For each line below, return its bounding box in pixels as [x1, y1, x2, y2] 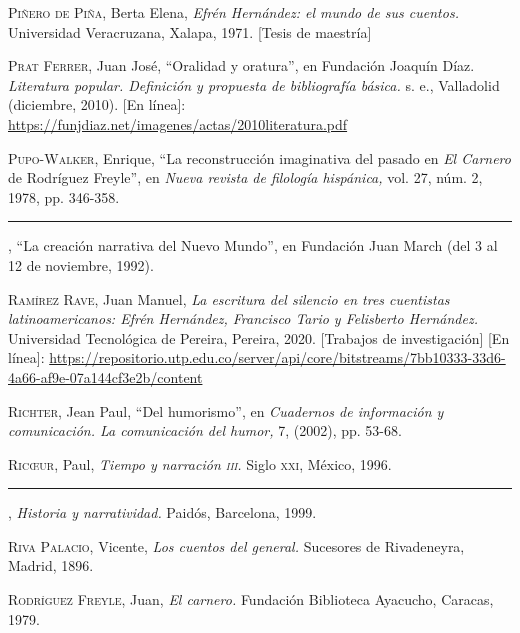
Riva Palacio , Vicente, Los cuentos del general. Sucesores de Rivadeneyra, [8, 535, 465, 556]
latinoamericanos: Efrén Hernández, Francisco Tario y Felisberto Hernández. [8, 308, 478, 329]
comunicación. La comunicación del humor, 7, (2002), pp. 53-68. [8, 420, 402, 441]
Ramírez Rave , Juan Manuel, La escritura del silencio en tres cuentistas [8, 288, 450, 309]
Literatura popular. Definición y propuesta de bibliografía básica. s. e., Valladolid [8, 74, 500, 95]
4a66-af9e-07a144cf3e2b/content [8, 366, 203, 387]
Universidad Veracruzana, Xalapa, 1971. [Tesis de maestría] [8, 21, 372, 42]
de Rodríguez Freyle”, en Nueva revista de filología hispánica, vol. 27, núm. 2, [8, 167, 483, 188]
